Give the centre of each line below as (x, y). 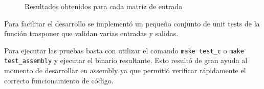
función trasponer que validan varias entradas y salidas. (91, 33)
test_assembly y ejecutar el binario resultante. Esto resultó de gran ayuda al (126, 60)
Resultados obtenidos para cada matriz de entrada (104, 6)
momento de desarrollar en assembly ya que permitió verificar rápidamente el (125, 70)
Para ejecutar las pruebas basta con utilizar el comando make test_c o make (124, 50)
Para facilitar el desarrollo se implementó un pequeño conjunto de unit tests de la (132, 23)
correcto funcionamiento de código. (59, 80)
